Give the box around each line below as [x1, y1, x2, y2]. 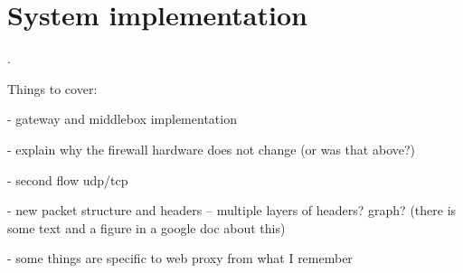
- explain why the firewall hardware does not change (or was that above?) [7, 139, 416, 158]
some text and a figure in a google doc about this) [7, 218, 286, 237]
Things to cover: [7, 79, 98, 98]
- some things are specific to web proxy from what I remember [7, 249, 353, 268]
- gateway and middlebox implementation [7, 109, 237, 128]
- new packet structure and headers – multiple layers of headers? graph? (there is [7, 201, 457, 220]
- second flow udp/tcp [7, 170, 128, 189]
